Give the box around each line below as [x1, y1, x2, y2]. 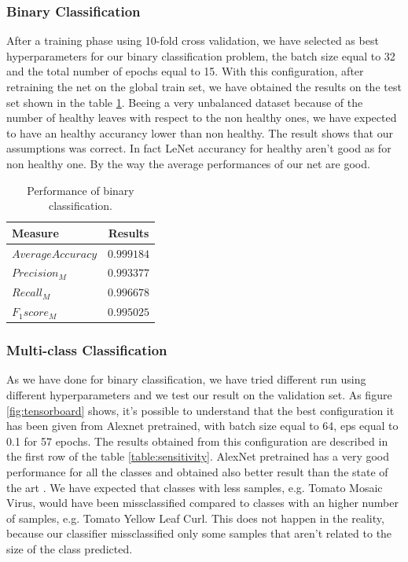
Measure [12, 224, 59, 241]
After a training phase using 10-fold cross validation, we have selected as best [6, 32, 379, 49]
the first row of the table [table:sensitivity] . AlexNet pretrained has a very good [6, 448, 390, 465]
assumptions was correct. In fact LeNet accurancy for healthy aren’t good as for [6, 140, 391, 156]
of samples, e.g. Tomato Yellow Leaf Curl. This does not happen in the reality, [6, 509, 384, 526]
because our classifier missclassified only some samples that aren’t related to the [6, 525, 392, 542]
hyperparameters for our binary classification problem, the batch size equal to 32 [6, 47, 395, 64]
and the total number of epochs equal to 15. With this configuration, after [6, 63, 364, 79]
